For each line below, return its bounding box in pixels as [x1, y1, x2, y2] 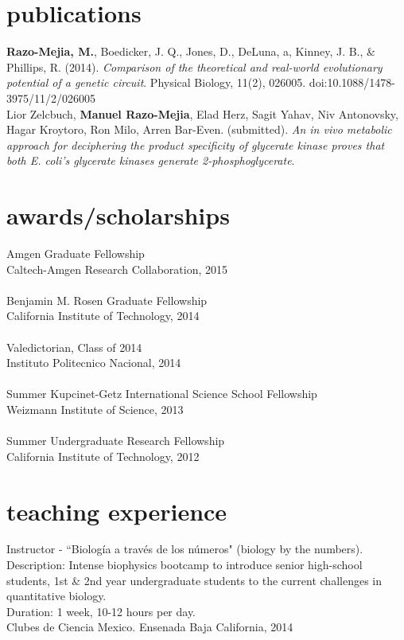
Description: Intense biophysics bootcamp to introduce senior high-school [6, 556, 363, 573]
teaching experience [6, 494, 227, 527]
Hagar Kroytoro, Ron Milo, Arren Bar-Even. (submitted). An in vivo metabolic [6, 121, 392, 138]
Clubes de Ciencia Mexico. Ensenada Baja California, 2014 [6, 619, 293, 635]
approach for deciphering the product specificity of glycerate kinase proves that [6, 136, 385, 153]
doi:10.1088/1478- [309, 74, 395, 91]
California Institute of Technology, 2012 [6, 447, 200, 464]
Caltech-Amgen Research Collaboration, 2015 [6, 260, 227, 277]
